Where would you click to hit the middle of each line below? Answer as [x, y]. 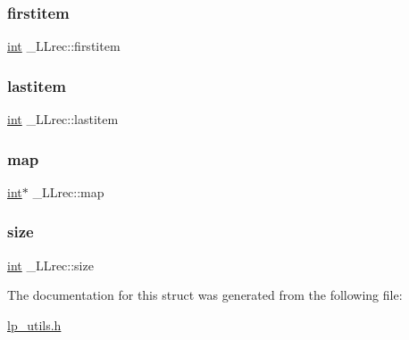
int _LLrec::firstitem [64, 46]
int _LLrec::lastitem [63, 119]
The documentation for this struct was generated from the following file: [205, 295]
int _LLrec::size [50, 265]
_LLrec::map [68, 191]
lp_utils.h [34, 324]
